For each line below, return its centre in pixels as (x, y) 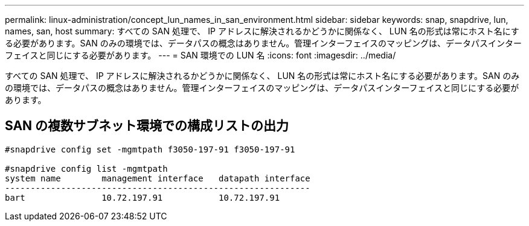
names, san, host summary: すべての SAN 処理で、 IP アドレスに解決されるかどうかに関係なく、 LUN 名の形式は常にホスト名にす (262, 31)
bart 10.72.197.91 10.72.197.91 (143, 197)
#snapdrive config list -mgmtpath (86, 168)
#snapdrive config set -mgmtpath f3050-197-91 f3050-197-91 (150, 149)
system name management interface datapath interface (158, 178)
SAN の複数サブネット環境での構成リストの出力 (147, 126)
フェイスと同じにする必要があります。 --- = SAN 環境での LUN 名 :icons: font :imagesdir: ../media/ (200, 55)
